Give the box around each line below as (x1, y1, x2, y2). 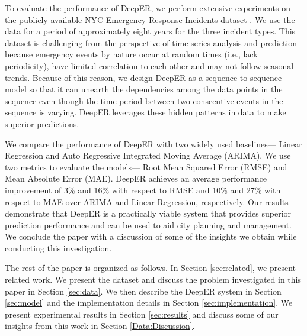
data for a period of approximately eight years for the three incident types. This (5, 25, 296, 37)
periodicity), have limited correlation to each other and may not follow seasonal (5, 59, 294, 72)
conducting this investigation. (5, 241, 112, 254)
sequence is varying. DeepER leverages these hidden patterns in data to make (5, 106, 286, 118)
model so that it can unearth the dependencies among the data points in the (5, 83, 283, 95)
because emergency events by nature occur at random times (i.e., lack (5, 48, 258, 60)
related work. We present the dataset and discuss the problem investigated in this (5, 273, 302, 286)
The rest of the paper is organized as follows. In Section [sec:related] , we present (5, 261, 296, 274)
